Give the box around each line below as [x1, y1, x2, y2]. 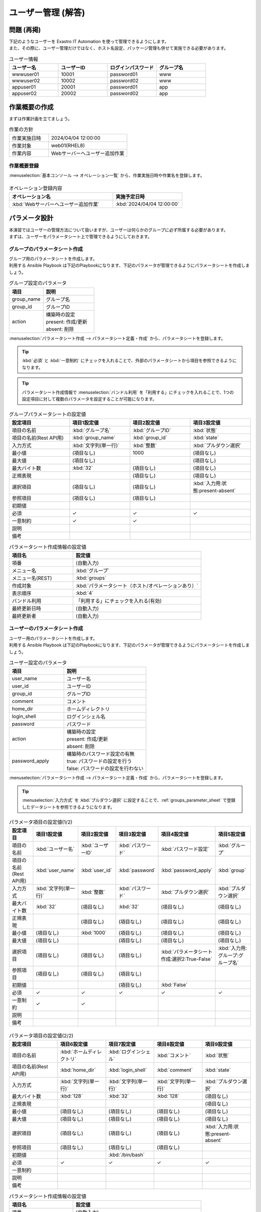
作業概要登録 [9, 162, 39, 169]
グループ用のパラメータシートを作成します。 [9, 256, 98, 262]
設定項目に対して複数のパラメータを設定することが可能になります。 [22, 396, 157, 402]
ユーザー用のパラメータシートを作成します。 [9, 635, 98, 641]
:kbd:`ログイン [108, 1048, 141, 1055]
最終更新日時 [12, 605, 41, 612]
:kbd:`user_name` [35, 867, 76, 874]
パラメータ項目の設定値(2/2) [9, 1032, 73, 1039]
